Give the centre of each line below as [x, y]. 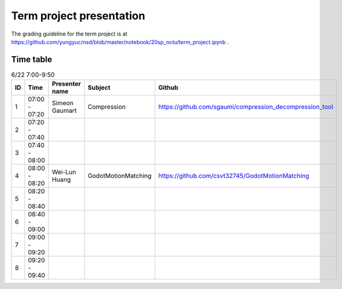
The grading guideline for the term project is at [69, 34]
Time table [32, 59]
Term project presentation [78, 16]
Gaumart [64, 110]
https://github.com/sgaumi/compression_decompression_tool [246, 107]
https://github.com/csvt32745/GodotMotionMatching [234, 176]
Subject [99, 87]
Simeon [63, 103]
